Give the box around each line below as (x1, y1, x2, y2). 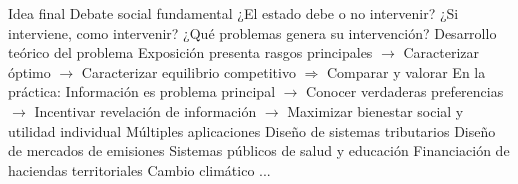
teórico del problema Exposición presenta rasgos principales (8, 42, 373, 63)
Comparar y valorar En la (326, 61, 486, 82)
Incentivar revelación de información (34, 100, 257, 121)
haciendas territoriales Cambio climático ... (8, 159, 271, 180)
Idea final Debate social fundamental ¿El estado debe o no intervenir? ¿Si (8, 3, 459, 23)
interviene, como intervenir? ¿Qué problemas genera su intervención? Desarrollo (8, 22, 497, 43)
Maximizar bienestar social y (287, 100, 464, 121)
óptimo (8, 61, 51, 82)
